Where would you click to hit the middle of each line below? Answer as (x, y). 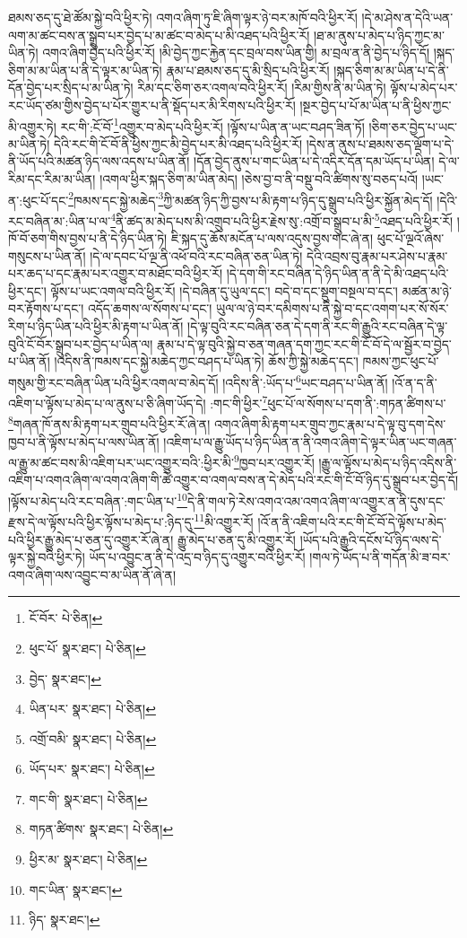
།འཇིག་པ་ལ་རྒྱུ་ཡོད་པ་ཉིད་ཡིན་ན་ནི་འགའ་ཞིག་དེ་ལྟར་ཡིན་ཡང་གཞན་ (310, 441)
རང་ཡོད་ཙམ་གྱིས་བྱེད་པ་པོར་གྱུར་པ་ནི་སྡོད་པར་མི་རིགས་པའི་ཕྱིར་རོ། (152, 105)
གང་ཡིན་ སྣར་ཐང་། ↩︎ (76, 889)
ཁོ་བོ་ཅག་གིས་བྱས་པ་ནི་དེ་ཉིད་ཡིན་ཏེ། (88, 238)
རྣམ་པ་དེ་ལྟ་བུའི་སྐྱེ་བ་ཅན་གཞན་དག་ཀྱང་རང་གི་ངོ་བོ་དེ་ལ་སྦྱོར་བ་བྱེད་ (304, 343)
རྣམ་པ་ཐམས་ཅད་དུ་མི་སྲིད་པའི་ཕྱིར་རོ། (248, 70)
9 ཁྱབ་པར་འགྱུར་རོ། (274, 461)
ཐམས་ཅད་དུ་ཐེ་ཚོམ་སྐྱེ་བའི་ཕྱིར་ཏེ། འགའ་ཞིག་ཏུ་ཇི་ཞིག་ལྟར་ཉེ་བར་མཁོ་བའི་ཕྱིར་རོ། (183, 17)
